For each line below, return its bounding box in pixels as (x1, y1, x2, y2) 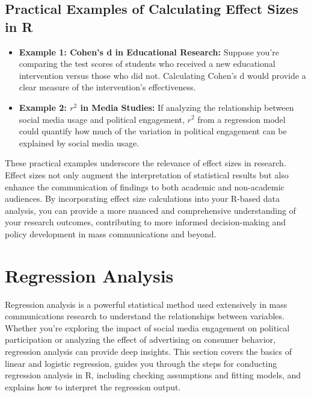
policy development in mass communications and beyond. (5, 227, 217, 240)
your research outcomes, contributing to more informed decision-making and (5, 216, 286, 228)
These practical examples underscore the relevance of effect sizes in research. (5, 157, 286, 169)
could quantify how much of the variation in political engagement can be (19, 125, 287, 137)
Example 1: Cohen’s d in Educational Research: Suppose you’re (19, 45, 279, 58)
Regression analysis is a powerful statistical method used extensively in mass (5, 298, 288, 310)
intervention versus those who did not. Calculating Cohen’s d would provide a (19, 69, 306, 81)
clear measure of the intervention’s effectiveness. (19, 81, 196, 93)
